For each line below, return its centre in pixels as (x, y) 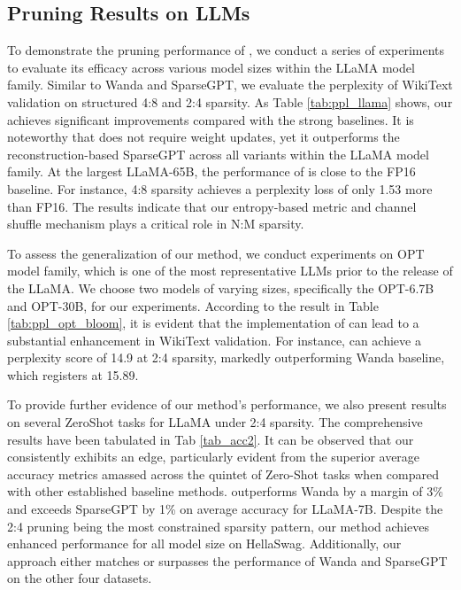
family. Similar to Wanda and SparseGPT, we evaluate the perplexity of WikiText (230, 85)
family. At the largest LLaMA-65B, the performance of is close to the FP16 (211, 171)
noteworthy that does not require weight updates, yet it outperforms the (204, 137)
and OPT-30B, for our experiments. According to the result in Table (193, 305)
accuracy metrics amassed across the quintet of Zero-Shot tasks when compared (223, 474)
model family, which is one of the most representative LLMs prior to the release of (230, 271)
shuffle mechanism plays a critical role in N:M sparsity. (156, 224)
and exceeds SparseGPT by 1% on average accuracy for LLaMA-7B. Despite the (225, 509)
